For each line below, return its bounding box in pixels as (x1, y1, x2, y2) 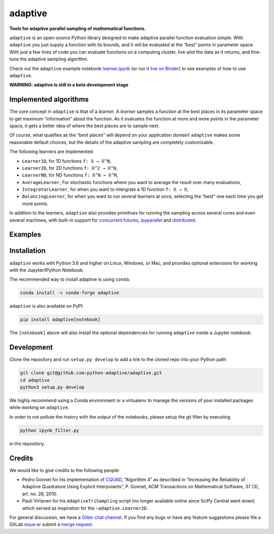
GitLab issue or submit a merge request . (9, 521, 93, 527)
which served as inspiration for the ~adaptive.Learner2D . (22, 505, 148, 511)
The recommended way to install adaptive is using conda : (9, 276, 130, 282)
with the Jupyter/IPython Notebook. (9, 267, 84, 273)
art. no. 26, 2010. (22, 491, 58, 497)
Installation (9, 247, 46, 255)
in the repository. (9, 440, 45, 447)
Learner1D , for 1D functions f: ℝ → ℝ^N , (22, 158, 111, 164)
